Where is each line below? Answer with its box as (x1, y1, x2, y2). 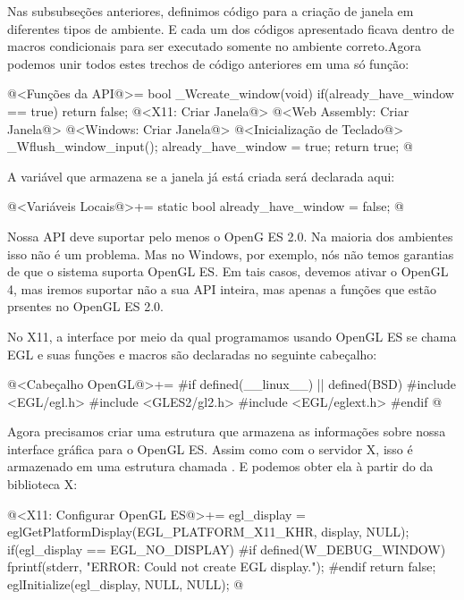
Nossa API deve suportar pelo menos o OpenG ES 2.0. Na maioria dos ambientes (7, 226, 453, 245)
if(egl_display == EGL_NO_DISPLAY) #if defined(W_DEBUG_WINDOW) (7, 539, 446, 558)
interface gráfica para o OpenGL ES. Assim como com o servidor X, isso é (7, 439, 413, 458)
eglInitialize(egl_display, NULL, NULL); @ (7, 575, 244, 594)
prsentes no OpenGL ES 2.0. (7, 297, 164, 316)
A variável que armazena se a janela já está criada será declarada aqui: (7, 166, 395, 185)
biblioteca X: (7, 475, 78, 494)
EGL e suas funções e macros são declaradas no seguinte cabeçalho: (7, 344, 377, 363)
